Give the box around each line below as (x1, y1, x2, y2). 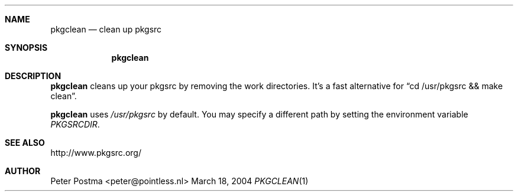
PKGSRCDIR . (50, 119, 100, 129)
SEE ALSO (5, 138, 45, 148)
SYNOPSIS (5, 43, 48, 53)
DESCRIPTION (5, 71, 61, 81)
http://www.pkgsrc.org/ (50, 148, 141, 158)
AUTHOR (5, 166, 41, 176)
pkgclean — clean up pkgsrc (50, 24, 162, 34)
